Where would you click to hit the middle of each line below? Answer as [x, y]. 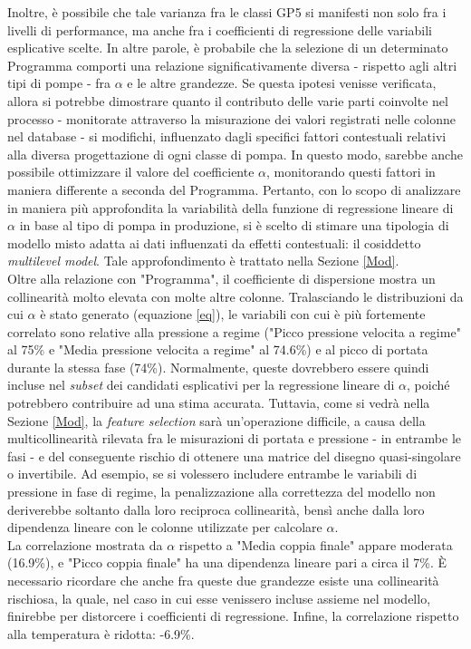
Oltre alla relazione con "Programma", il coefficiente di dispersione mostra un [221, 278]
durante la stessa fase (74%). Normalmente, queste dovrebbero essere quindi [218, 367]
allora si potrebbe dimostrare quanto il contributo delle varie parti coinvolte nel [228, 100]
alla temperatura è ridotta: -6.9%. [101, 633]
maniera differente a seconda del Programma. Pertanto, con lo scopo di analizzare [234, 189]
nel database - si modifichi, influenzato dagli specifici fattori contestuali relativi [227, 136]
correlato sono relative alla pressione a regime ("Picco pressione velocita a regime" [234, 331]
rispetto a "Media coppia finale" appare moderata [316, 544]
